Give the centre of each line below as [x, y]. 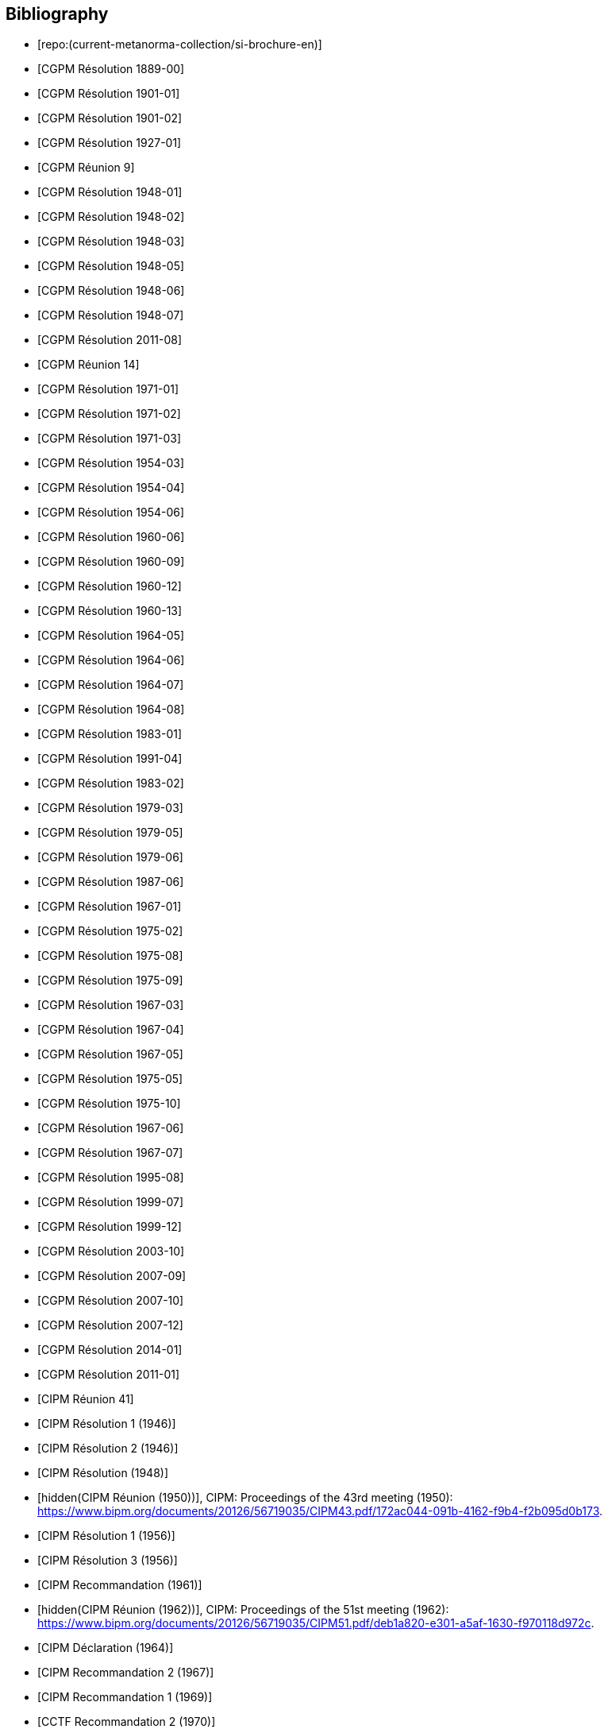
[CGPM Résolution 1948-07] [111, 315]
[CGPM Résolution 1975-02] [110, 931]
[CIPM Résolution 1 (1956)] [106, 1536]
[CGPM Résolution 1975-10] [109, 1104]
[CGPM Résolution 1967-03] [111, 1005]
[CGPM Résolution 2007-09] [112, 1276]
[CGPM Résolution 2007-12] [110, 1325]
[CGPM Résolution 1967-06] [111, 1128]
